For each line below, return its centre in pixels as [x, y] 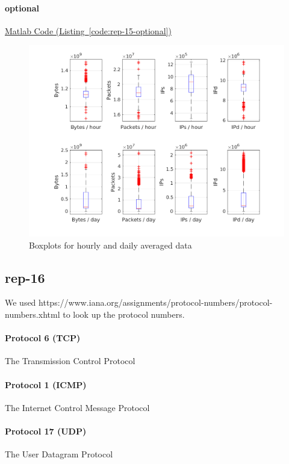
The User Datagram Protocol [59, 454]
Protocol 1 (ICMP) [46, 384]
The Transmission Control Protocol [70, 361]
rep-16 [25, 277]
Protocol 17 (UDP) [46, 431]
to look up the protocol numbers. [124, 314]
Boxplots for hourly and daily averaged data [110, 245]
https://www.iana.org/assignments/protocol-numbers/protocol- [156, 302]
